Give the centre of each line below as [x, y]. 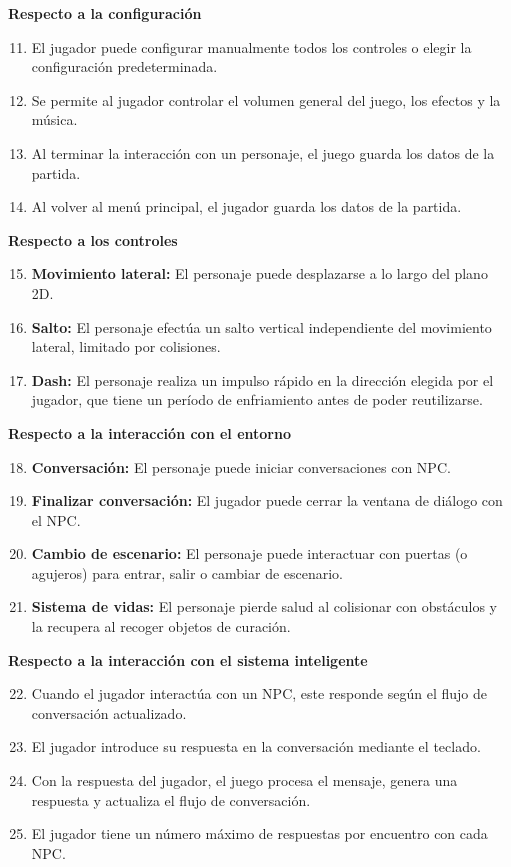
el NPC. [56, 519]
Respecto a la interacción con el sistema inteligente [188, 659]
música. [54, 119]
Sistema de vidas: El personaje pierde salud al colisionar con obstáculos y [264, 606]
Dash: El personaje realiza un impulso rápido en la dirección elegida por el [262, 379]
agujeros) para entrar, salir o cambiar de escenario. [187, 572]
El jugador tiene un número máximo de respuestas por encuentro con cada [259, 833]
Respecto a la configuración [105, 13]
